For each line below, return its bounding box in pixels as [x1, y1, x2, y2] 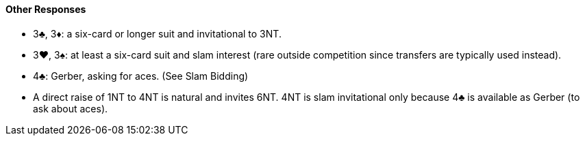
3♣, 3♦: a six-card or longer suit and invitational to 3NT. [33, 27, 282, 40]
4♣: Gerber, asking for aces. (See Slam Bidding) [33, 69, 249, 82]
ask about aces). [33, 102, 108, 114]
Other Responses [5, 3, 86, 15]
